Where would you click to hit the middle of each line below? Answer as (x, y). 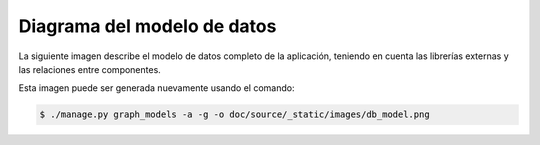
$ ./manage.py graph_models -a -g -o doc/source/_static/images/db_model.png (234, 114)
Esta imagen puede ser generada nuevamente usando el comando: (156, 88)
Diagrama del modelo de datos (147, 26)
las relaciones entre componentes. (90, 69)
